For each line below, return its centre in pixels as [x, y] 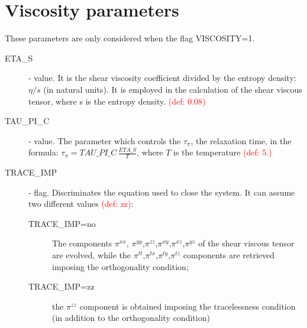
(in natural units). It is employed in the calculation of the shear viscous [173, 89]
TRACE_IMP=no [62, 223]
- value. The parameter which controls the [105, 140]
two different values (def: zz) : [81, 204]
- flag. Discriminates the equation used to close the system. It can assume [162, 192]
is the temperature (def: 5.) [223, 152]
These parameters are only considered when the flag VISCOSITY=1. [130, 38]
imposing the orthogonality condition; [120, 266]
